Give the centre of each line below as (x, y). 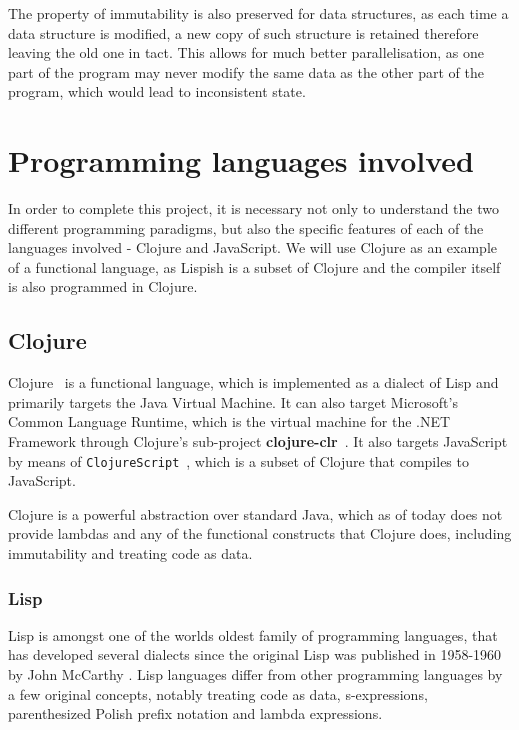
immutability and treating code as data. (130, 553)
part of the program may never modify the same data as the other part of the (246, 71)
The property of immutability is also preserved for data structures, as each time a (258, 13)
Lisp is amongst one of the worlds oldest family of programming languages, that (253, 634)
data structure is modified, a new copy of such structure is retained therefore (243, 32)
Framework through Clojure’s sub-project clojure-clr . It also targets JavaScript (258, 441)
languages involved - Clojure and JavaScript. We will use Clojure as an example (252, 247)
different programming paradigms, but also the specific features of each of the (246, 227)
